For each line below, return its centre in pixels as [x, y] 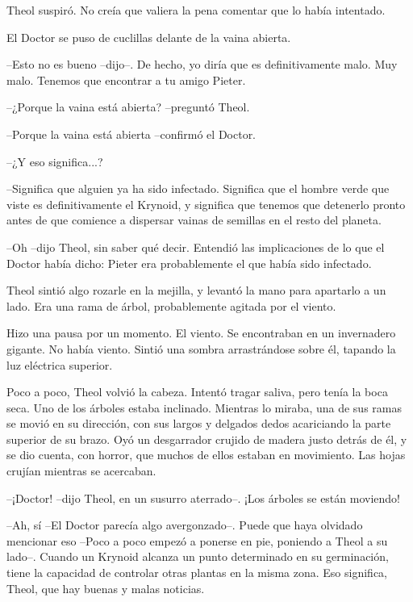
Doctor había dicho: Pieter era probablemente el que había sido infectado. [189, 263]
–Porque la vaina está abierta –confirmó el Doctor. [131, 134]
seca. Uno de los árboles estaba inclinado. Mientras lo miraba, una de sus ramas [204, 407]
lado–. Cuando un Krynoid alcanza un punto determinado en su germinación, [198, 556]
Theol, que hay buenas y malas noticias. [106, 588]
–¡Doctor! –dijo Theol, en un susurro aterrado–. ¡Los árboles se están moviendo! [203, 497]
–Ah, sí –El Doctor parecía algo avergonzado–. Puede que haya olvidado [185, 525]
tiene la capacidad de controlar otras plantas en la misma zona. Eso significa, [197, 573]
